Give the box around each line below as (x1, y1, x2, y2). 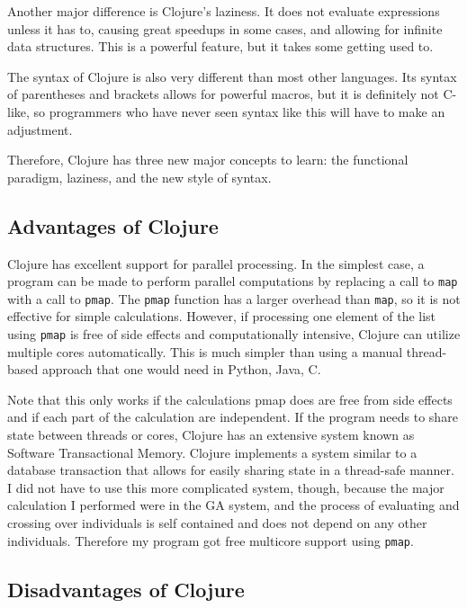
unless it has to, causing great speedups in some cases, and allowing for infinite (7, 19, 443, 38)
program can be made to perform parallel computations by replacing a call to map (7, 272, 458, 291)
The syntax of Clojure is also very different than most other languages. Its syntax (7, 67, 457, 85)
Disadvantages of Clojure (7, 575, 245, 603)
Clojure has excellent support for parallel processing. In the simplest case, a (7, 254, 425, 273)
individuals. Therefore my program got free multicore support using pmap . (7, 531, 414, 550)
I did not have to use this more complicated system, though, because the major (7, 478, 445, 496)
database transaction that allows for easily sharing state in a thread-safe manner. (7, 460, 454, 479)
